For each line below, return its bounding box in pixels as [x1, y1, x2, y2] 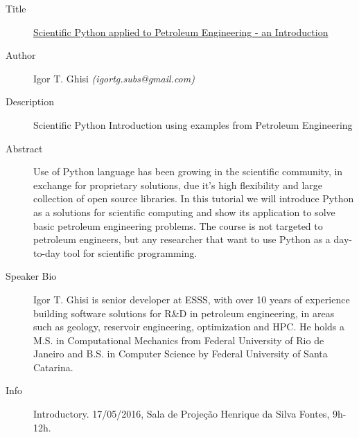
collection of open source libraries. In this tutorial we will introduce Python [33, 191, 354, 206]
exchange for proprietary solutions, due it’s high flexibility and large [33, 177, 322, 192]
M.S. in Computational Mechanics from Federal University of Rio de [33, 332, 324, 347]
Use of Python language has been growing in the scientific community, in [33, 164, 343, 179]
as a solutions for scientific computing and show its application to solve [33, 204, 335, 219]
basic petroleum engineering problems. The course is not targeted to [33, 218, 323, 233]
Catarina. [33, 359, 73, 374]
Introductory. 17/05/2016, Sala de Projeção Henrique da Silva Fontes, [33, 407, 330, 421]
